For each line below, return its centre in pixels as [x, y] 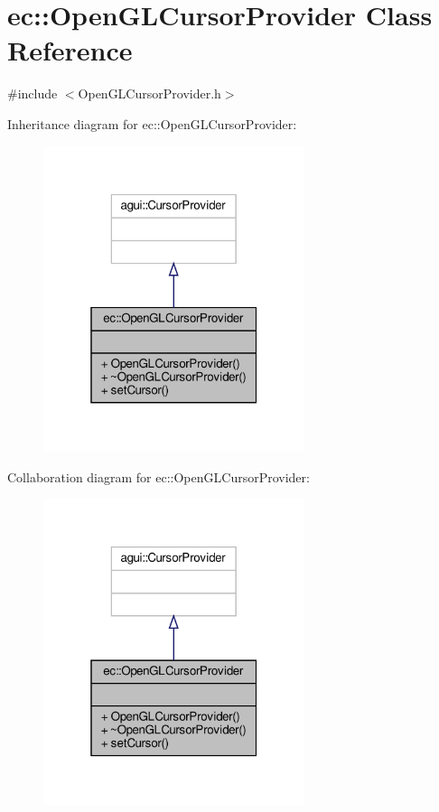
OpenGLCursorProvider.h [149, 93]
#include [33, 93]
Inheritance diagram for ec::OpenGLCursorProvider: [152, 123]
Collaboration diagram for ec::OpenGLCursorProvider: [159, 476]
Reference [70, 50]
